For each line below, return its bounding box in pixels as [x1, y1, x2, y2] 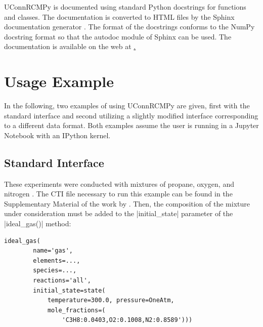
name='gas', [33, 247, 73, 255]
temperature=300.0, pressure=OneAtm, [47, 297, 174, 304]
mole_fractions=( [47, 306, 106, 314]
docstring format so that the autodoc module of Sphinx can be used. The [4, 31, 232, 42]
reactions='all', [33, 277, 91, 284]
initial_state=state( [33, 287, 106, 294]
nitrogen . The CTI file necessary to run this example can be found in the [4, 188, 233, 199]
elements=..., [33, 257, 80, 264]
